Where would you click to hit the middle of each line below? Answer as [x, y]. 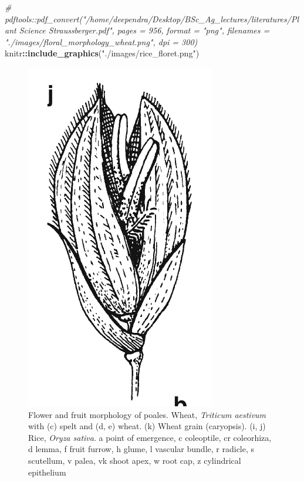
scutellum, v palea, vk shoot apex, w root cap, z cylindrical [135, 460]
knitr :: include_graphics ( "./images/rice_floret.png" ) [102, 53]
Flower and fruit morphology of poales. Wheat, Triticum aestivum [147, 414]
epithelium [47, 472]
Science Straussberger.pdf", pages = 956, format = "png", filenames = [144, 30]
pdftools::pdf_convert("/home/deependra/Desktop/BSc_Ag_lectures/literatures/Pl [152, 18]
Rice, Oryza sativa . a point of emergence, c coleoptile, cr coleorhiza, [150, 437]
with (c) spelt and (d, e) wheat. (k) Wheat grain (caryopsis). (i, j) [147, 426]
